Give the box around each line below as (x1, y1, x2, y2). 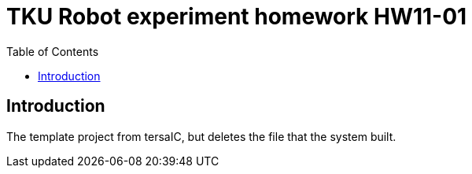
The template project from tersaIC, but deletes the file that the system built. (6, 129, 396, 143)
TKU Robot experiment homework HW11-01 (6, 3, 467, 30)
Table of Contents (6, 44, 99, 58)
